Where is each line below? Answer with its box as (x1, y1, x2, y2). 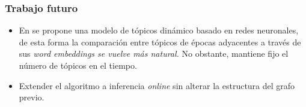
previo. (19, 91, 44, 103)
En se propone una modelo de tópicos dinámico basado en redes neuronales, (19, 24, 299, 36)
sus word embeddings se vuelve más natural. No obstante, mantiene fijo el (19, 47, 289, 60)
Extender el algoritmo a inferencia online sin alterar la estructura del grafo (19, 79, 295, 91)
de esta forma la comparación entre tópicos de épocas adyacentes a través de (19, 35, 301, 48)
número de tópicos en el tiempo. (19, 59, 137, 71)
